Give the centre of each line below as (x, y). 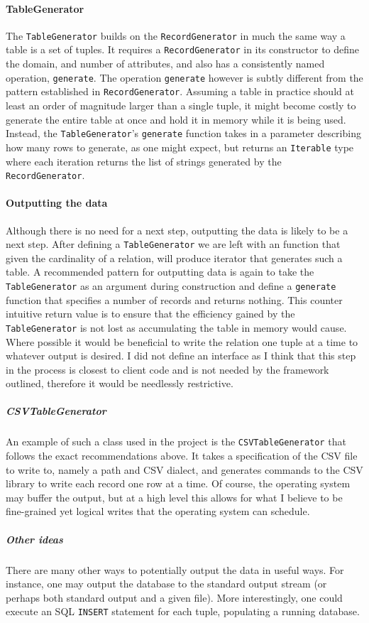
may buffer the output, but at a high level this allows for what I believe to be (174, 497)
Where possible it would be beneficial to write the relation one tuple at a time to (182, 341)
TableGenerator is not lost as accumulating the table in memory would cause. (176, 327)
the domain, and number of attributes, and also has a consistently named (165, 64)
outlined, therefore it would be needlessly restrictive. (120, 383)
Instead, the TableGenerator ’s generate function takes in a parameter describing (183, 133)
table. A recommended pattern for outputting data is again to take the (160, 272)
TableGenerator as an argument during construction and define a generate (171, 286)
